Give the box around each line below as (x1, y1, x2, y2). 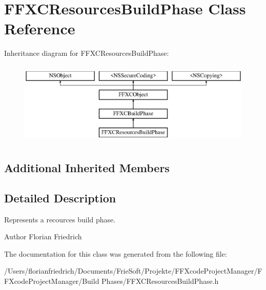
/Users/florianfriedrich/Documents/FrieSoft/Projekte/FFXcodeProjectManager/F (4, 265, 262, 276)
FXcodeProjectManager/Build (4, 276, 99, 286)
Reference (4, 18, 75, 39)
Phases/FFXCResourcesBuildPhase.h (101, 276, 219, 286)
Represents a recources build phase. (4, 214, 116, 224)
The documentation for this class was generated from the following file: (4, 248, 227, 259)
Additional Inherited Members (4, 160, 170, 176)
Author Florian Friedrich (4, 231, 82, 242)
